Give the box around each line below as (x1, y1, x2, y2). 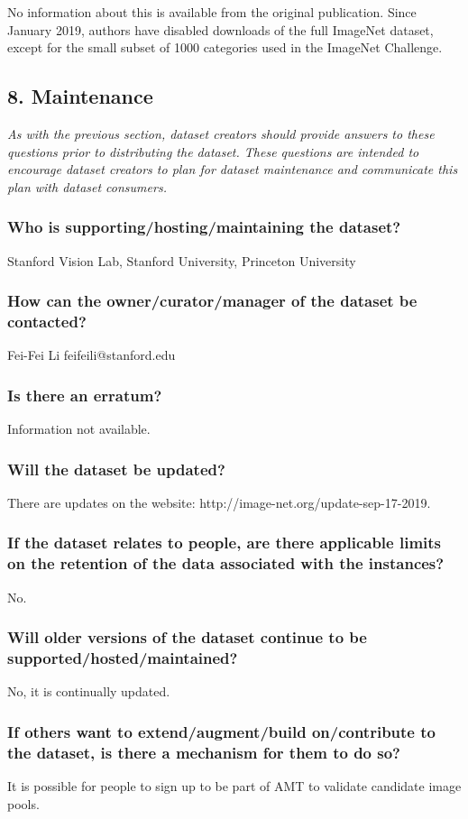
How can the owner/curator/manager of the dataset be (7, 290, 418, 312)
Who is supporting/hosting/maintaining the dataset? (7, 216, 401, 238)
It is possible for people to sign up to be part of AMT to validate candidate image (7, 777, 462, 796)
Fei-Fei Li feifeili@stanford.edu (7, 345, 176, 364)
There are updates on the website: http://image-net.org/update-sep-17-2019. (7, 492, 431, 511)
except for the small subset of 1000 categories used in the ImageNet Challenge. (7, 38, 443, 57)
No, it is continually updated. (7, 682, 170, 701)
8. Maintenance (7, 82, 153, 110)
